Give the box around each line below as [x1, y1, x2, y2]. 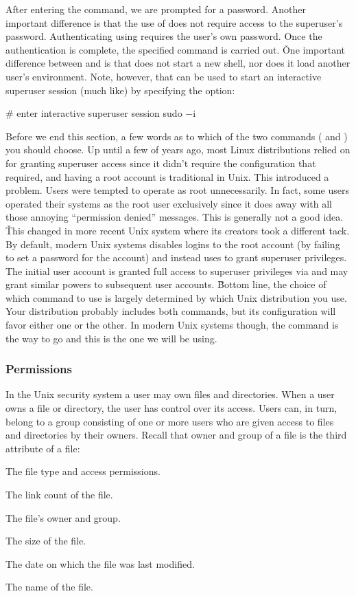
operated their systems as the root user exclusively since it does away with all [5, 196, 332, 210]
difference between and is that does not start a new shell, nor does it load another [5, 56, 351, 70]
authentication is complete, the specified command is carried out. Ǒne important [5, 42, 346, 56]
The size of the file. [5, 533, 86, 548]
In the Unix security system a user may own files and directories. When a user [5, 387, 335, 401]
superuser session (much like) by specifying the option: [5, 82, 235, 97]
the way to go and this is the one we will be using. [5, 331, 217, 345]
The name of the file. [5, 580, 93, 594]
